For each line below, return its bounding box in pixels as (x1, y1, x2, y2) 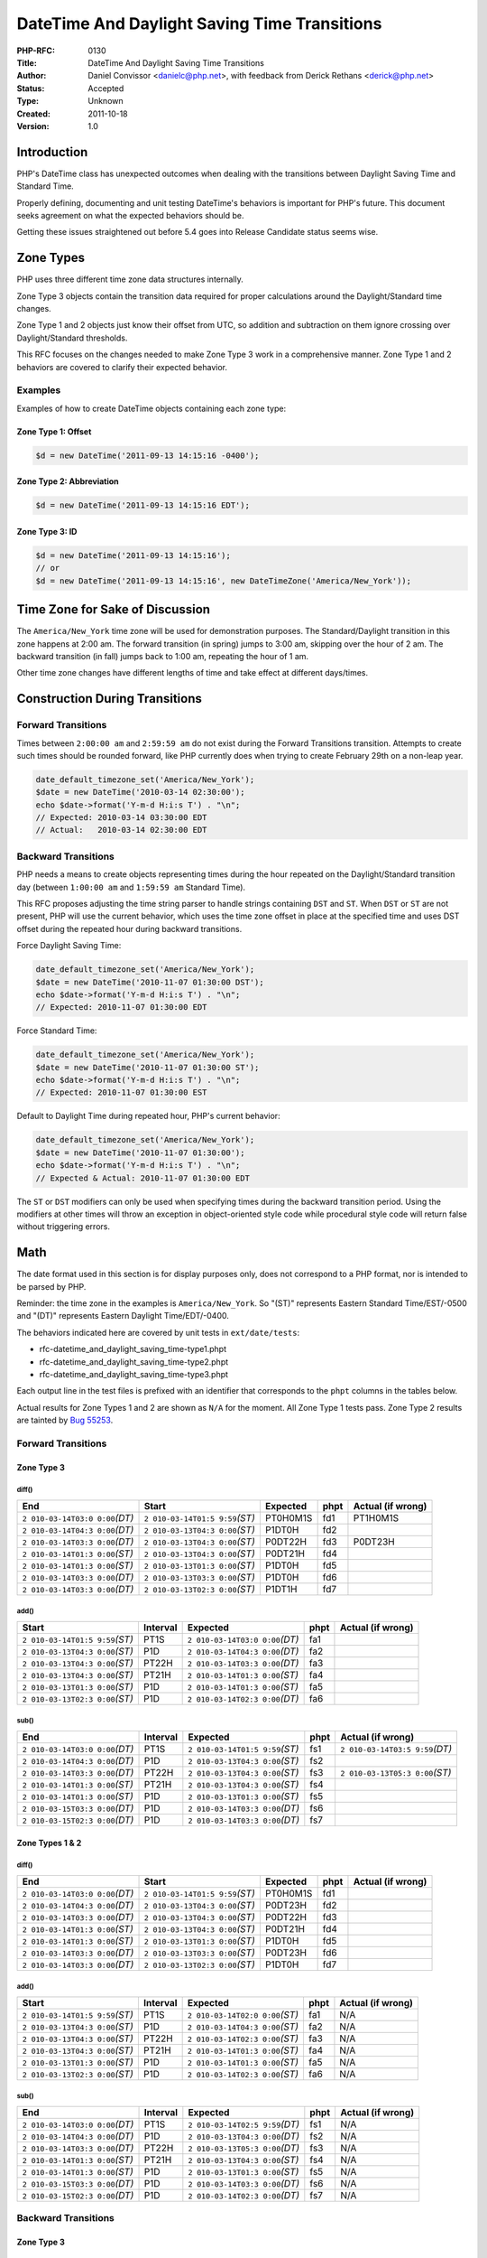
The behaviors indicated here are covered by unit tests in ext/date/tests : (16, 1327, 300, 1338)
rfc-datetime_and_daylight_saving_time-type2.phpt (39, 1356, 229, 1367)
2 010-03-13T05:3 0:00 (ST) (340, 1767, 452, 1779)
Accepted (87, 82, 124, 94)
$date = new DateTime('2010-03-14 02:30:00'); (35, 787, 245, 798)
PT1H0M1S (353, 1512, 400, 1525)
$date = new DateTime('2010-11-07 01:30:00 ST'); (35, 1062, 260, 1072)
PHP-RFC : (16, 45, 56, 56)
